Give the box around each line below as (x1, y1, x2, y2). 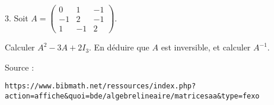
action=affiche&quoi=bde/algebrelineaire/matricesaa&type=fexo (5, 92, 260, 100)
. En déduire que (89, 41, 149, 53)
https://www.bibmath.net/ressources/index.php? (5, 82, 196, 91)
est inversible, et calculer (161, 41, 251, 53)
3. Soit (5, 11, 28, 24)
